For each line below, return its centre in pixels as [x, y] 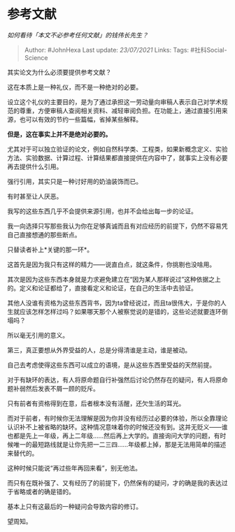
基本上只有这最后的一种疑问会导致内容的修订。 [74, 506]
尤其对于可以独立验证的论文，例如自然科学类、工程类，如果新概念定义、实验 [117, 149]
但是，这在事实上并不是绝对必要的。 [59, 134]
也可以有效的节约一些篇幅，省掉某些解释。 [80, 119]
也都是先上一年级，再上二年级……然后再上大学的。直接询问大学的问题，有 [114, 436]
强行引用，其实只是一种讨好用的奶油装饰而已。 [74, 181]
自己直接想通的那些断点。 [44, 234]
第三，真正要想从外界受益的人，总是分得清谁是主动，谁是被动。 [99, 350]
